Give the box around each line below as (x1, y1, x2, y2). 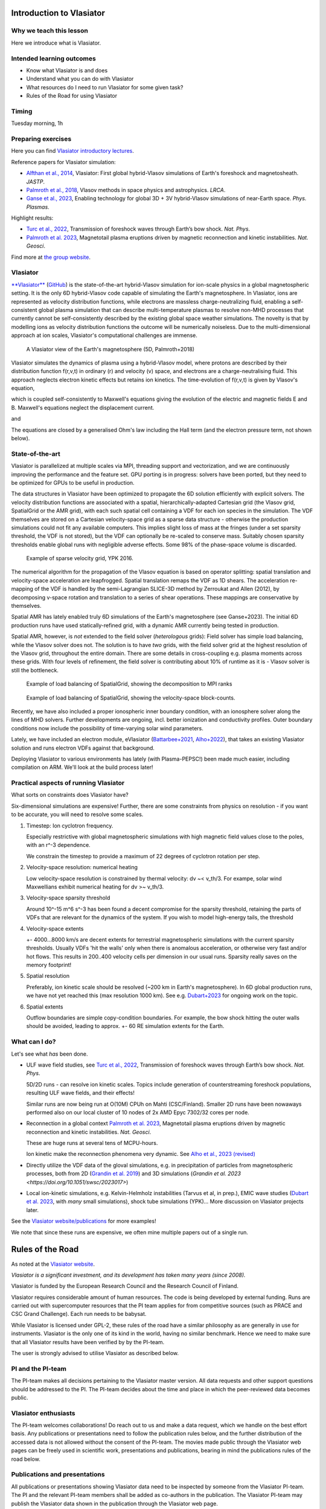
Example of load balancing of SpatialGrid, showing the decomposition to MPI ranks (26, 680, 232, 688)
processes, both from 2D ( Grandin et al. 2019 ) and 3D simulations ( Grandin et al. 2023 (26, 1170, 241, 1177)
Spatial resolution (26, 972, 70, 980)
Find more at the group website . (11, 254, 91, 261)
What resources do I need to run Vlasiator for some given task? (26, 83, 184, 91)
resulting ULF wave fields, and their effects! (26, 1089, 135, 1097)
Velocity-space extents (26, 925, 84, 932)
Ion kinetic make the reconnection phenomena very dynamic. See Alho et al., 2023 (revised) (26, 1150, 256, 1158)
